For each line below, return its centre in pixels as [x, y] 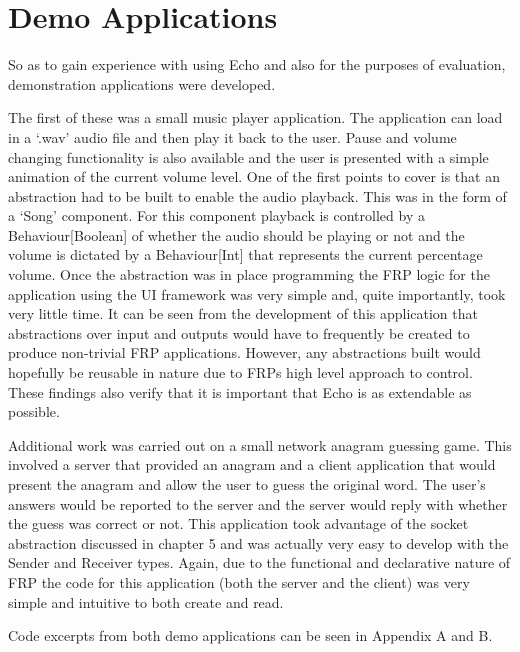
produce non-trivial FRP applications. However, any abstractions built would [244, 352]
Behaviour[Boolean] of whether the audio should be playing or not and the [236, 234]
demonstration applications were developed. [142, 83]
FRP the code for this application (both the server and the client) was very [239, 581]
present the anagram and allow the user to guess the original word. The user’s [247, 484]
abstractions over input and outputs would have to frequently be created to [239, 332]
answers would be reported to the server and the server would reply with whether [258, 503]
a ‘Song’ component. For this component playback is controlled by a [216, 215]
